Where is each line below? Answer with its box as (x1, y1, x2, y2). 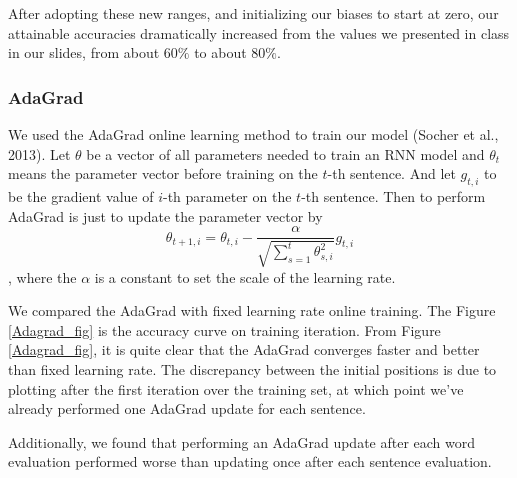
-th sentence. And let (327, 163, 456, 184)
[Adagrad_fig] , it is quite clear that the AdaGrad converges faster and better (8, 339, 480, 360)
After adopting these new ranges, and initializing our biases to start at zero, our (8, 3, 499, 23)
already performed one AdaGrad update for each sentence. (8, 398, 366, 419)
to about (194, 42, 247, 63)
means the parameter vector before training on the (8, 163, 318, 184)
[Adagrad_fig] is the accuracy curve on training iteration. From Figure (8, 319, 441, 340)
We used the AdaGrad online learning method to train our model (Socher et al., (8, 124, 499, 144)
